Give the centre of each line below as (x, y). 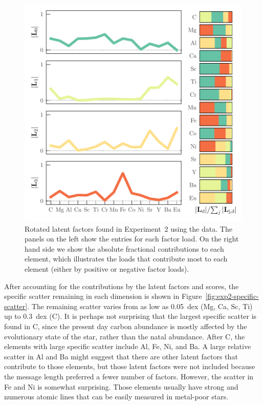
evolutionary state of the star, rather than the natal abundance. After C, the (125, 336)
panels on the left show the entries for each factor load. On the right (132, 239)
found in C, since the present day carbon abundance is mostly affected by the (126, 326)
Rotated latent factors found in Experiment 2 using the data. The (128, 228)
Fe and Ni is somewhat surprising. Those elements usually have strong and (121, 386)
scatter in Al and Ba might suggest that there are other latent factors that (121, 356)
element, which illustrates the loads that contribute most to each (126, 259)
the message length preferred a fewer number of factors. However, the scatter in (129, 376)
